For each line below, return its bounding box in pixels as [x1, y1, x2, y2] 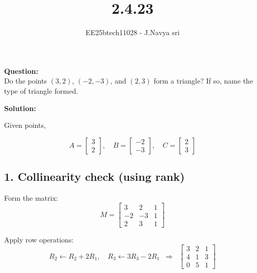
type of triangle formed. [4, 85, 79, 96]
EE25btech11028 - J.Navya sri [85, 27, 180, 38]
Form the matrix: [4, 192, 58, 203]
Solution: [4, 102, 36, 113]
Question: [4, 65, 38, 76]
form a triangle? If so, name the [153, 75, 253, 86]
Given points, [4, 120, 46, 130]
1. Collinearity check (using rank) [4, 169, 185, 184]
